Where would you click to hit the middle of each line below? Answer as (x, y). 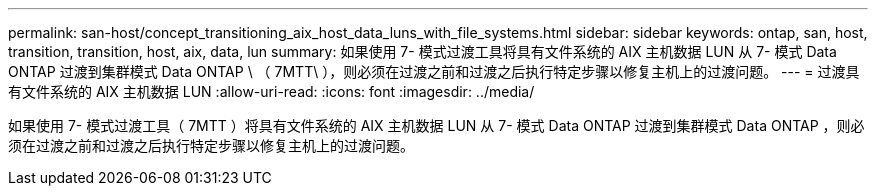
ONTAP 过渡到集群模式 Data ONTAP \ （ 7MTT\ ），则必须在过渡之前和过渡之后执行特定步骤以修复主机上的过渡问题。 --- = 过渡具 (434, 71)
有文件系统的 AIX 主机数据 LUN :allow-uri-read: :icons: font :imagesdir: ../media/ (271, 91)
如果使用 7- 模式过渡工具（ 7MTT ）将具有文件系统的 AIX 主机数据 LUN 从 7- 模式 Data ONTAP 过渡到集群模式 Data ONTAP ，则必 (436, 125)
